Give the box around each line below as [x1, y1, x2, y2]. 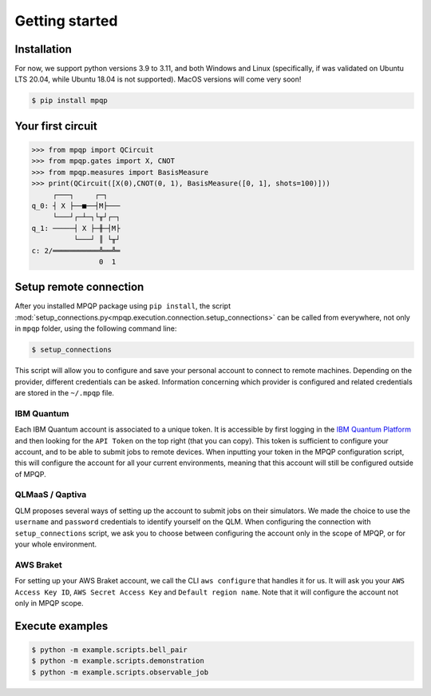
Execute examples [14, 619, 109, 633]
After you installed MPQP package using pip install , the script [14, 301, 231, 311]
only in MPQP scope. [14, 598, 84, 607]
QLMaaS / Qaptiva [14, 489, 87, 500]
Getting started [14, 12, 118, 30]
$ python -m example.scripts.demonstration [31, 656, 205, 666]
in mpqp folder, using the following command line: [14, 324, 177, 333]
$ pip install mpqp [31, 96, 108, 105]
